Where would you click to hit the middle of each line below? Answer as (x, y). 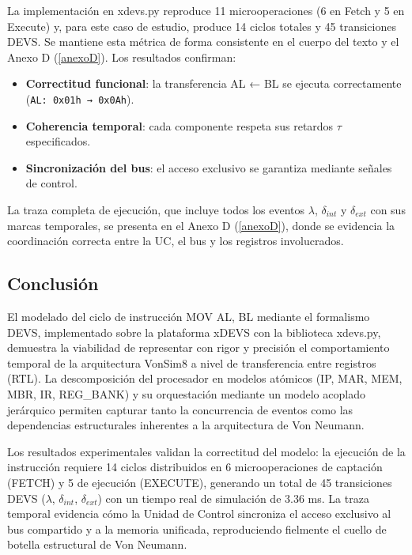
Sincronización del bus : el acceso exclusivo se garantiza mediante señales (209, 167)
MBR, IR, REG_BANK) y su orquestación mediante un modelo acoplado (186, 393)
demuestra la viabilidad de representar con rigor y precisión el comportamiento (198, 347)
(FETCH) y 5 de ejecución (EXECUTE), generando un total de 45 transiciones (200, 482)
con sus (388, 210)
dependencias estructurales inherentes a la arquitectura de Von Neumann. (186, 425)
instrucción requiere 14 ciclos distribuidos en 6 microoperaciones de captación (195, 467)
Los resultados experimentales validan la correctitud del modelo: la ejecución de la (206, 451)
